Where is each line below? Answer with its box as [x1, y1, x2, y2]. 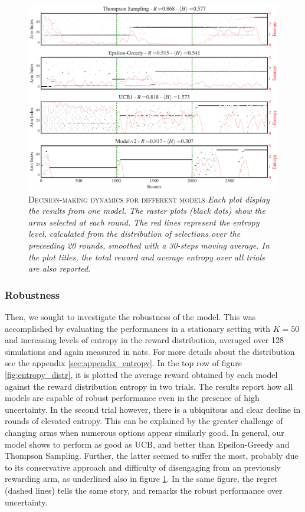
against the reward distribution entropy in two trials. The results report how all [5, 380, 293, 392]
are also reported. [28, 262, 91, 275]
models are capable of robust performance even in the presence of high [5, 392, 260, 404]
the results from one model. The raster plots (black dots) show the [28, 204, 265, 217]
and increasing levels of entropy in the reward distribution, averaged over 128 [5, 334, 284, 346]
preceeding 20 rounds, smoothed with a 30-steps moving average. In [28, 239, 270, 252]
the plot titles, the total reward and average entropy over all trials [28, 250, 265, 263]
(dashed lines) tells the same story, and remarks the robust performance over [5, 484, 283, 496]
